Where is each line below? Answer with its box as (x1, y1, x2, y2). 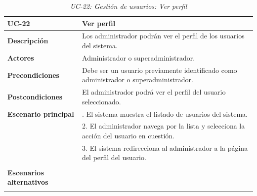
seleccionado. (82, 96, 121, 106)
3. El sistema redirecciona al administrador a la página (82, 142, 248, 153)
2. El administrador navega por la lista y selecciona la (82, 121, 245, 131)
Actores (7, 52, 34, 63)
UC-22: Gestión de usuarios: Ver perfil (70, 1, 187, 11)
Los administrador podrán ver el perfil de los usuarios (82, 31, 245, 41)
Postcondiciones (7, 91, 63, 101)
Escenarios (7, 167, 44, 177)
